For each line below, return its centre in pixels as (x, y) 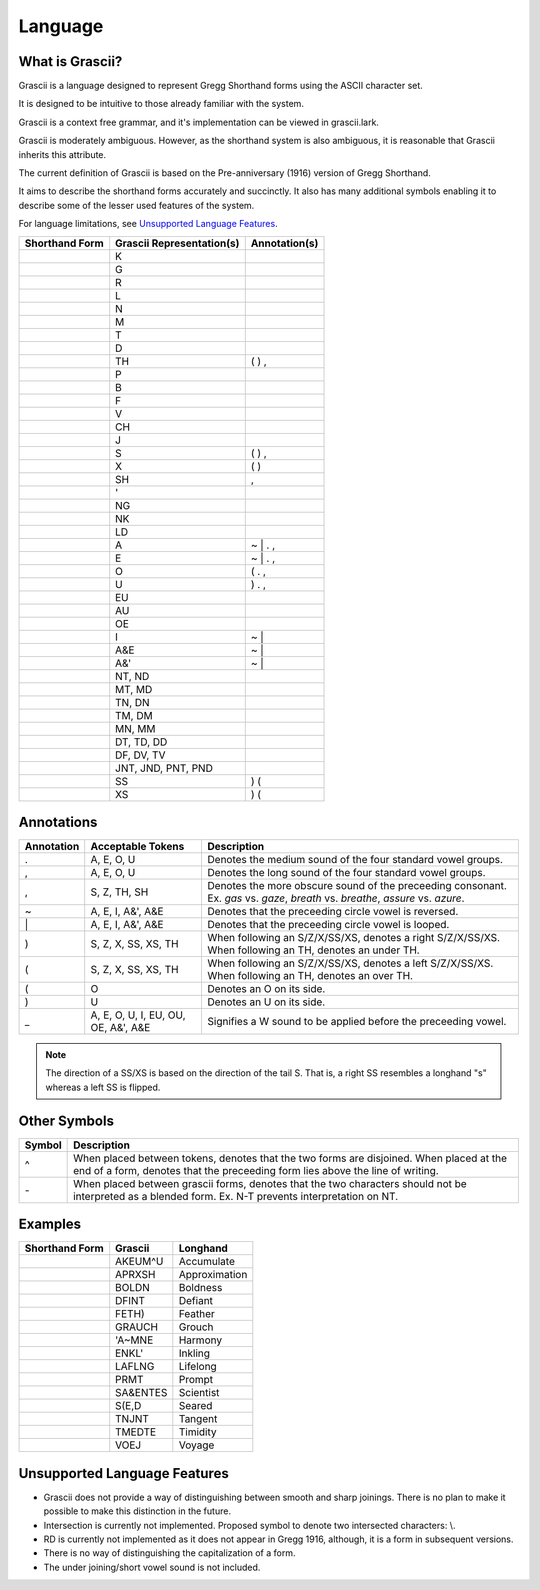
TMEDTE (136, 1432)
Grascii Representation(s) (177, 243)
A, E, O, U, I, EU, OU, (138, 1015)
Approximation (213, 1275)
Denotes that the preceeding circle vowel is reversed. (333, 912)
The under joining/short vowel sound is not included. (152, 1567)
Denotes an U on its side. (266, 1002)
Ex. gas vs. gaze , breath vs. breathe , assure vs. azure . (336, 898)
